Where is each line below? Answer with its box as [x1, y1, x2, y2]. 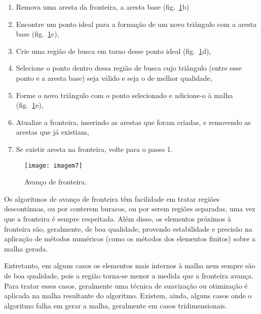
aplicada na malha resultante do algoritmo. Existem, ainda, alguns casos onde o [4, 290, 252, 301]
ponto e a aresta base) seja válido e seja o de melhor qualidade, [16, 72, 212, 83]
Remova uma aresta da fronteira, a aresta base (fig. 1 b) [16, 2, 190, 12]
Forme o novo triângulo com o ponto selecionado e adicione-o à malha [16, 89, 233, 100]
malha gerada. [4, 243, 48, 254]
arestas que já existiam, [16, 127, 89, 137]
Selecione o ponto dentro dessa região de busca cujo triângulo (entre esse [16, 62, 242, 73]
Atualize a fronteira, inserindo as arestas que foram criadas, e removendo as [16, 116, 251, 127]
